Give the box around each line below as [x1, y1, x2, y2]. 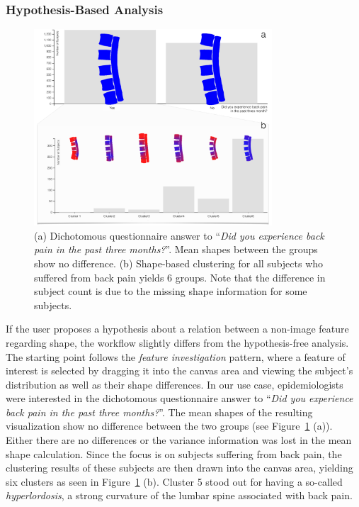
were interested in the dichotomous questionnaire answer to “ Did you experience [6, 391, 353, 406]
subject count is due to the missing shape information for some [34, 284, 307, 299]
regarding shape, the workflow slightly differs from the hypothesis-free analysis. [6, 335, 349, 350]
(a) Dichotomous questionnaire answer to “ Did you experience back [34, 228, 324, 243]
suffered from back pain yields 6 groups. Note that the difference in [34, 269, 326, 284]
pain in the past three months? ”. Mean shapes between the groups [34, 242, 318, 257]
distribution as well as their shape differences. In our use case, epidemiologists [6, 377, 343, 391]
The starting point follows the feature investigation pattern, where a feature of [6, 349, 346, 364]
